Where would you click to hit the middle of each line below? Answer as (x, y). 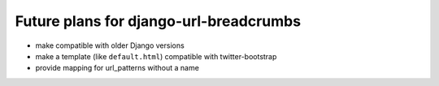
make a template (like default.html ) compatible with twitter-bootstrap (156, 56)
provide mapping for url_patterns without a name (117, 68)
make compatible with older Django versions (110, 45)
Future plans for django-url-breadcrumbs (158, 21)
